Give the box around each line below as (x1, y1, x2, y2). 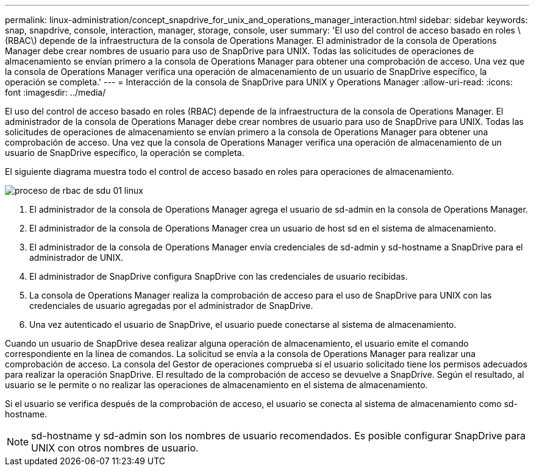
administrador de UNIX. (29, 252, 124, 263)
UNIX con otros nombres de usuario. (31, 442, 199, 454)
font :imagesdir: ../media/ (5, 87, 106, 97)
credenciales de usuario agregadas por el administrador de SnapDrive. (29, 300, 313, 311)
